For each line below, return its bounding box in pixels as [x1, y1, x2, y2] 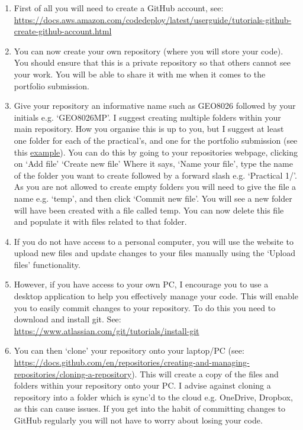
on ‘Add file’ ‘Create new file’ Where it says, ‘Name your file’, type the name [14, 157, 293, 170]
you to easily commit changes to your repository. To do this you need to [14, 301, 276, 313]
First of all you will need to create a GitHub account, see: [14, 2, 224, 14]
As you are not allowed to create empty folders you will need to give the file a [14, 180, 296, 193]
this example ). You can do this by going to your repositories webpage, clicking [14, 146, 298, 158]
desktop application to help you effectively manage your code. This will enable [14, 290, 298, 302]
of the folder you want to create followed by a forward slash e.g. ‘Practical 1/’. [14, 169, 297, 181]
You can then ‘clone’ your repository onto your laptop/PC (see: [14, 344, 244, 357]
